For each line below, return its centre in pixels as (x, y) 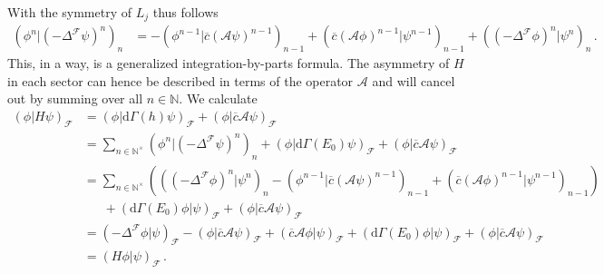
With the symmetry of (70, 12)
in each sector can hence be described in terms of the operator (180, 80)
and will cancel (414, 80)
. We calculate (218, 98)
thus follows (185, 12)
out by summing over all (75, 98)
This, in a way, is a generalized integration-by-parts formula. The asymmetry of (229, 63)
